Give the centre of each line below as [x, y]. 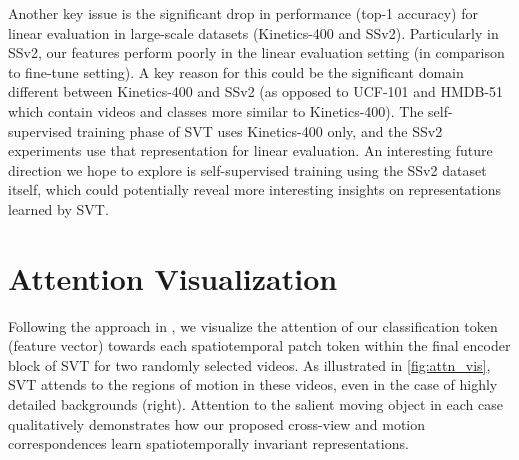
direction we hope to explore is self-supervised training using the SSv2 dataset [247, 169]
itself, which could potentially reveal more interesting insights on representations [254, 189]
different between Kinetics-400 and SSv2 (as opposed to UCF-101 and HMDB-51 [256, 91]
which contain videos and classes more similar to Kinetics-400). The [216, 110]
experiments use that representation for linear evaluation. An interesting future [250, 150]
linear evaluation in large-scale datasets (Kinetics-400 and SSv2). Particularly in [253, 32]
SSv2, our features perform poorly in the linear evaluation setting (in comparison [256, 52]
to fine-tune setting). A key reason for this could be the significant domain [236, 71]
